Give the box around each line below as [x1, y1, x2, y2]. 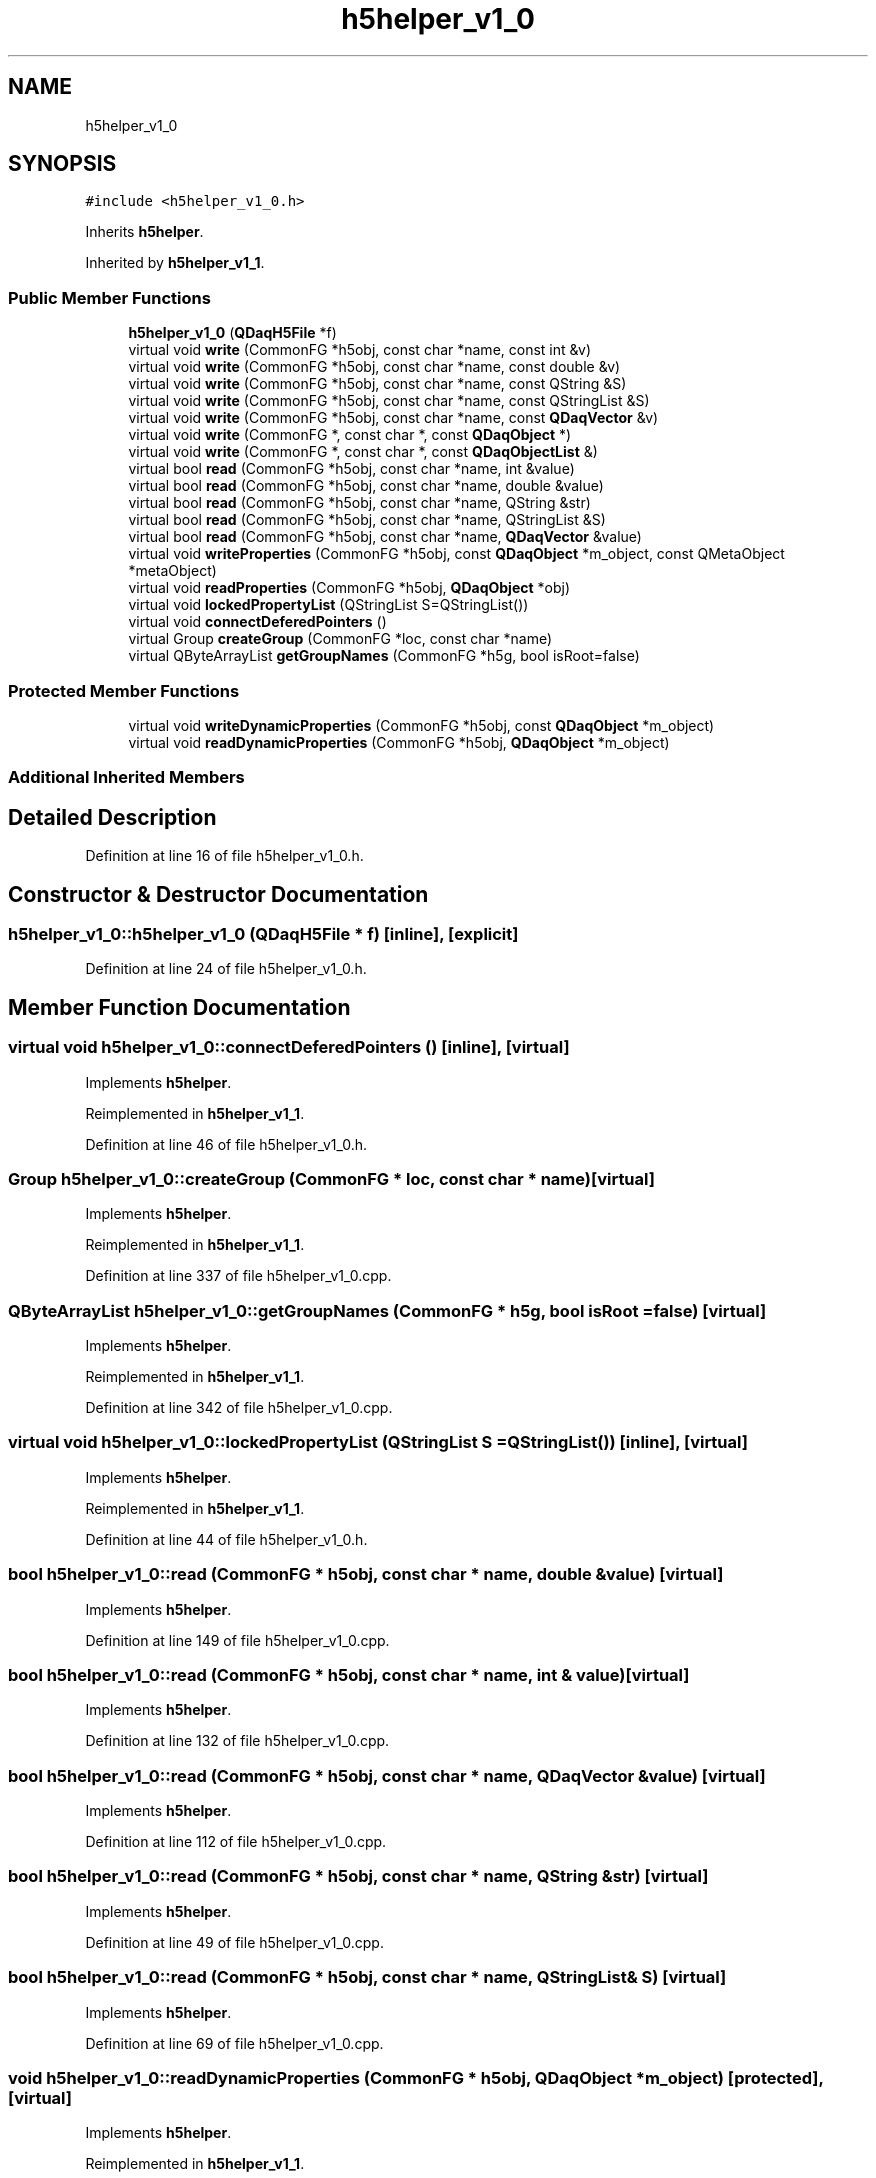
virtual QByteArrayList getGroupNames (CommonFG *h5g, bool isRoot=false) [128, 647, 640, 665]
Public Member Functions [8, 287, 211, 308]
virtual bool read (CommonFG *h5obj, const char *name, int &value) [128, 460, 575, 478]
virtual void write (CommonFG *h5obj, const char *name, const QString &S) [128, 375, 627, 393]
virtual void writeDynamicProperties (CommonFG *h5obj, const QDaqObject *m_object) [128, 716, 715, 734]
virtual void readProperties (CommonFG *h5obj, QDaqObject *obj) [128, 579, 571, 597]
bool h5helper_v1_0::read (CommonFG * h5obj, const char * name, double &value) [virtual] [8, 1564, 724, 1585]
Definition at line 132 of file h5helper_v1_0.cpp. [85, 1732, 390, 1750]
